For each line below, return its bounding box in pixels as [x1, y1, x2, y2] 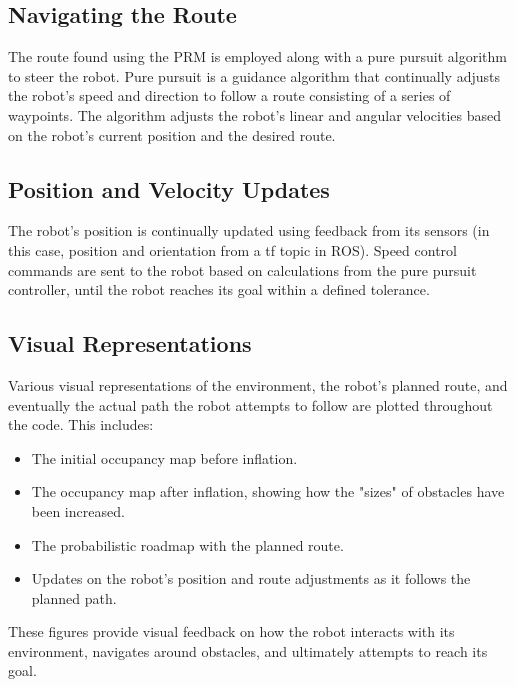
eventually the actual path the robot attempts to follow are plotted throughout [8, 394, 493, 415]
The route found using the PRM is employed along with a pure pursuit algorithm [8, 46, 507, 67]
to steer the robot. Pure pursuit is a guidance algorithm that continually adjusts [8, 65, 500, 86]
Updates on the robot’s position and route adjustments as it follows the [31, 568, 471, 589]
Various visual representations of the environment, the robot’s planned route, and [8, 374, 508, 395]
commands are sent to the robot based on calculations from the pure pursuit [8, 259, 477, 280]
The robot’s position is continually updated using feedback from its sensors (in [8, 220, 490, 241]
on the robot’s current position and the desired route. [8, 124, 336, 145]
